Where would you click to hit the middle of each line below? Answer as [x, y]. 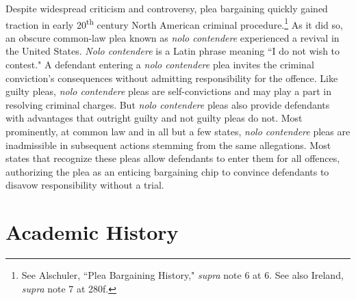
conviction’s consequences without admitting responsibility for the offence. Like [172, 78]
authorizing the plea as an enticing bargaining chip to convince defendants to [167, 171]
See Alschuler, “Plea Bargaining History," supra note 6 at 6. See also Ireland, [182, 275]
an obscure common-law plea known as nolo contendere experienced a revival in [173, 37]
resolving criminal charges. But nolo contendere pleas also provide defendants [168, 104]
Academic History [92, 232]
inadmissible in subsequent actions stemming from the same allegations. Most [168, 145]
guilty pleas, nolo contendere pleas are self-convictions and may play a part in [169, 91]
